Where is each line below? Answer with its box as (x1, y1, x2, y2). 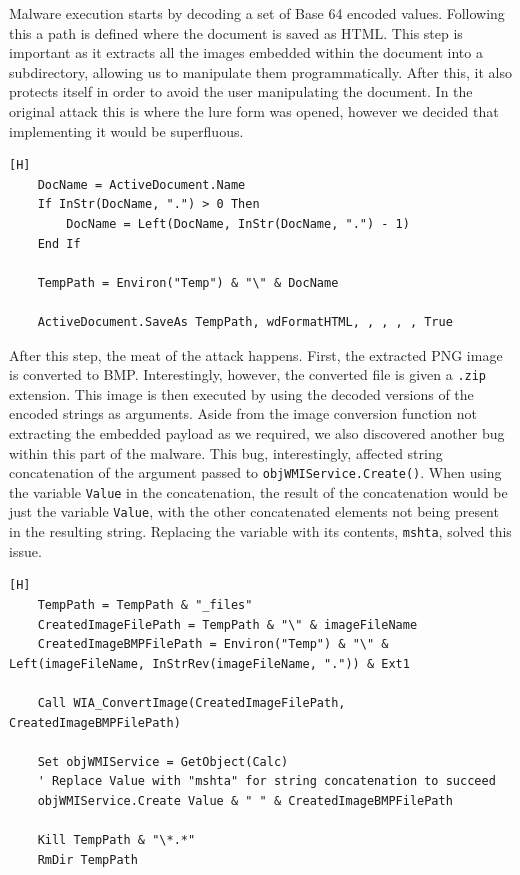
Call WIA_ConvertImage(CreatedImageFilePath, (37, 695, 346, 710)
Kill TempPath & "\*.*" (37, 833, 196, 848)
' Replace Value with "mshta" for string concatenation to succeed (37, 774, 496, 789)
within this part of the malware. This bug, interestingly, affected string (9, 442, 443, 463)
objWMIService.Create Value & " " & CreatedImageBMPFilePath (37, 793, 453, 808)
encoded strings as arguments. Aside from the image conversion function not (9, 403, 478, 424)
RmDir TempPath (37, 852, 138, 867)
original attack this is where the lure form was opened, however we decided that (9, 100, 499, 121)
